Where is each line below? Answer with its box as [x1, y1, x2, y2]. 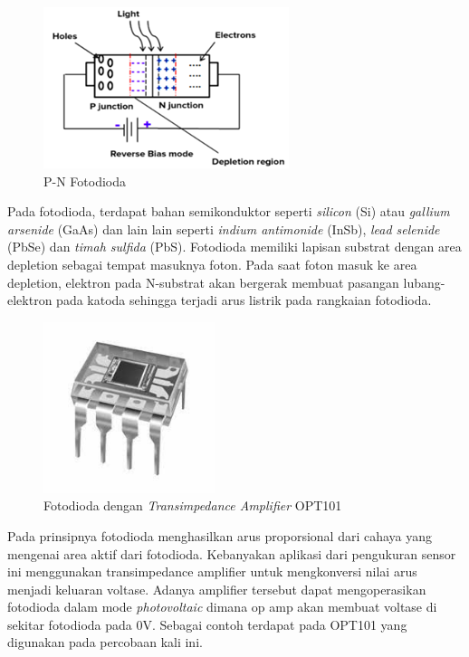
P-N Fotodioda [43, 171, 127, 190]
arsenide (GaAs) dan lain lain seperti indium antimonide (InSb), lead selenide [7, 219, 440, 238]
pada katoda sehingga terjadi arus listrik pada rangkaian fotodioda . [56, 290, 432, 309]
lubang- [403, 272, 445, 291]
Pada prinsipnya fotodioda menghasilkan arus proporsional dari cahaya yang [7, 526, 433, 545]
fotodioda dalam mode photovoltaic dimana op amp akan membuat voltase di [7, 597, 437, 616]
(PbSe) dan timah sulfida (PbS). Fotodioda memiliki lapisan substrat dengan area [7, 237, 462, 256]
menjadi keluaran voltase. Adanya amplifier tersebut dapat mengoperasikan [7, 579, 426, 598]
